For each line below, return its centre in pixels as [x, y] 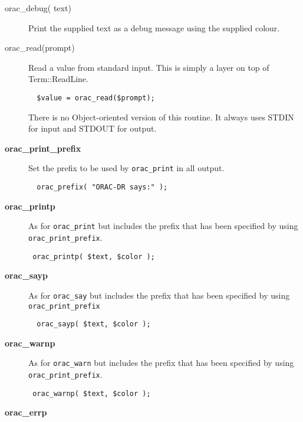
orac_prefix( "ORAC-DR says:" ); [102, 187]
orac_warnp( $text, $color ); [92, 393]
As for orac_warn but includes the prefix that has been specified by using [161, 363]
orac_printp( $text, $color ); [94, 256]
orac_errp [26, 412]
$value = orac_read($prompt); [96, 98]
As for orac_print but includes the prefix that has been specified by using [163, 226]
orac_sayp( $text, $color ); [94, 324]
